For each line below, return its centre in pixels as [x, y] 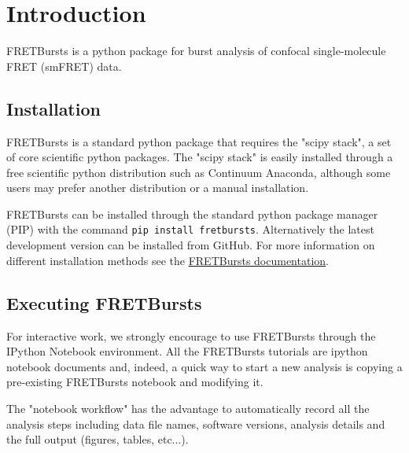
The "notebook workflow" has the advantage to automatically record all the [188, 408]
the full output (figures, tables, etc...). [98, 439]
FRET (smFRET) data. [64, 66]
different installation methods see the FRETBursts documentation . [168, 260]
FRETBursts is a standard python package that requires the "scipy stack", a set [199, 141]
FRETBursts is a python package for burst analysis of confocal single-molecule [196, 51]
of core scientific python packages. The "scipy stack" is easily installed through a [200, 157]
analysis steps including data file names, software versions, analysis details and [196, 424]
